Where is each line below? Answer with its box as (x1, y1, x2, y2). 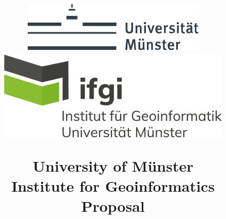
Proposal (81, 195, 145, 216)
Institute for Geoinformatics (11, 175, 215, 196)
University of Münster (32, 155, 194, 176)
